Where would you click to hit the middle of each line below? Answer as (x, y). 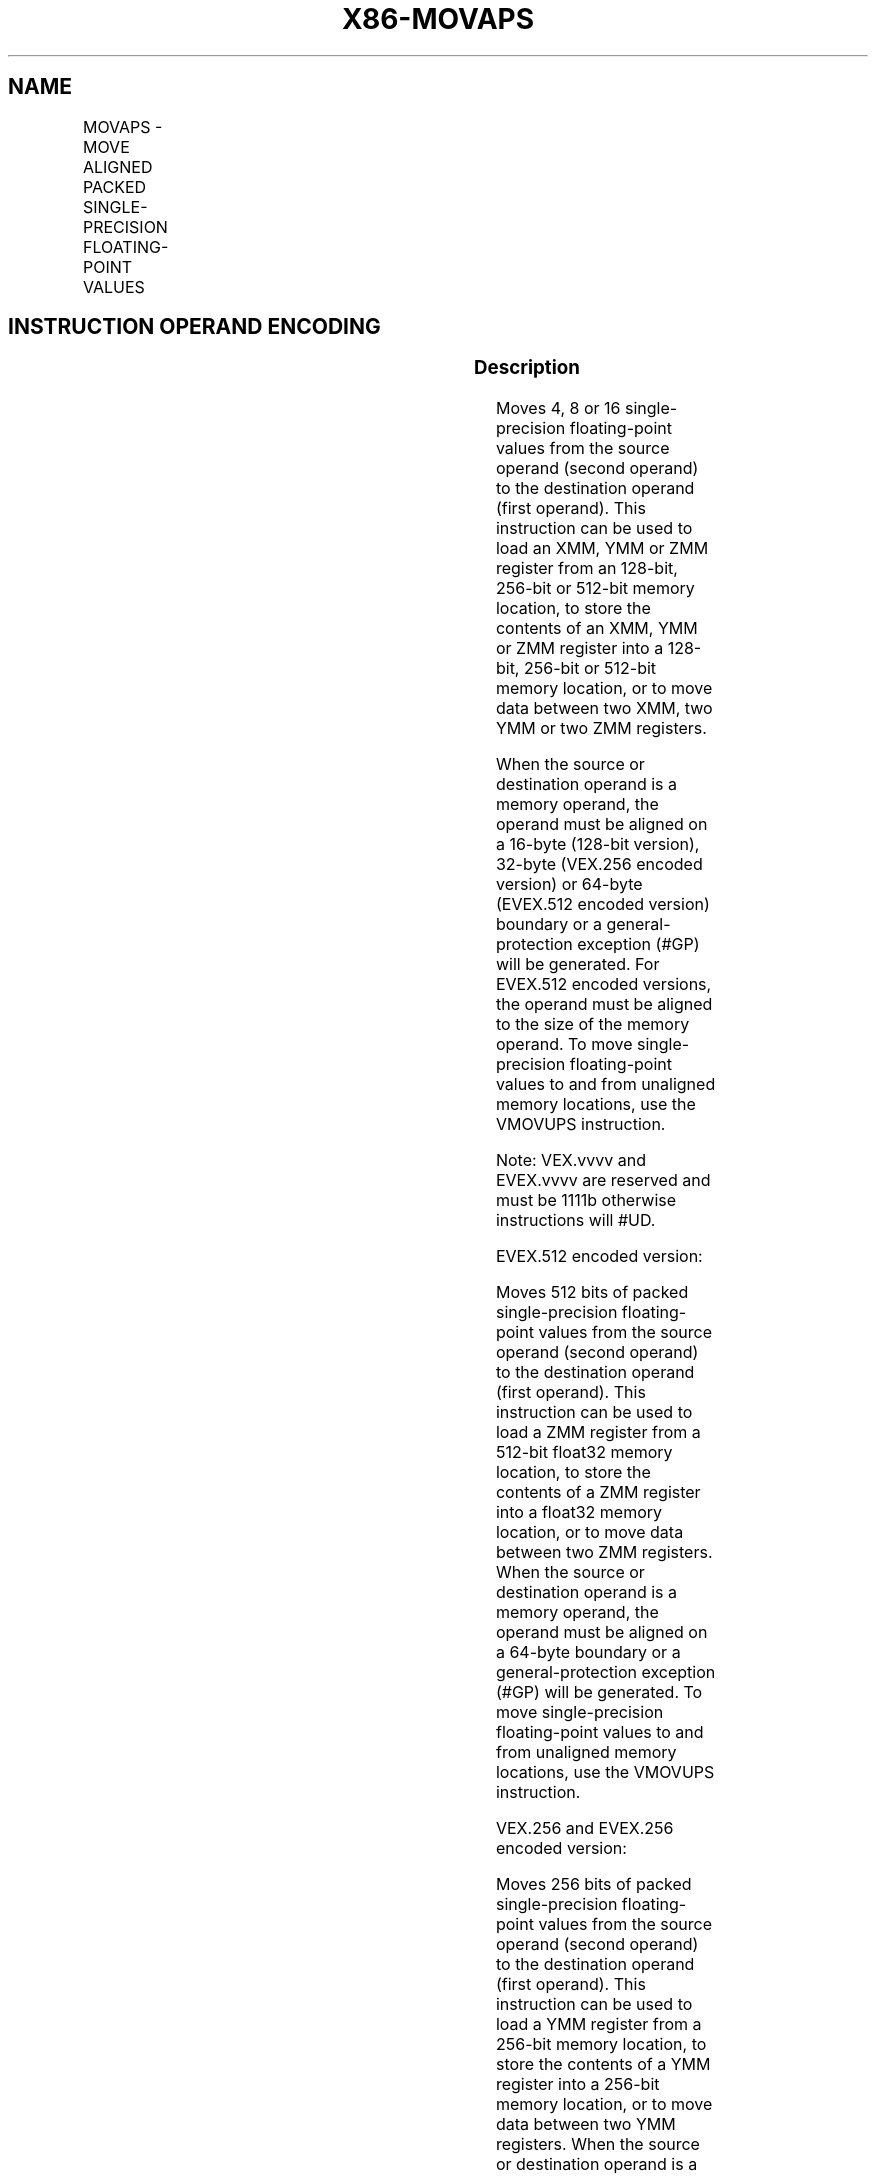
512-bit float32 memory (584, 1452)
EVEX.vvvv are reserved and (603, 1180)
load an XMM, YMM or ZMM (602, 548)
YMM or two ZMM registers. (601, 728)
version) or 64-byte (569, 884)
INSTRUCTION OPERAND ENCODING (194, 327)
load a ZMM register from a (598, 1432)
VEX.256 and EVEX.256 (584, 1828)
